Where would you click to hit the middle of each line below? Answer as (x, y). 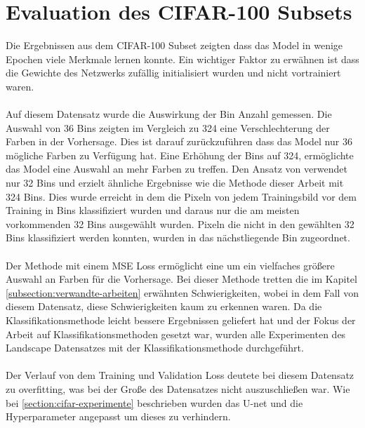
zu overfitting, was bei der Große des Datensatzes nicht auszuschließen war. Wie (178, 388)
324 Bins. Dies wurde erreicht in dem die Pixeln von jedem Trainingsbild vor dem (181, 196)
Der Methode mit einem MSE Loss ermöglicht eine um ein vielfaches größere (170, 265)
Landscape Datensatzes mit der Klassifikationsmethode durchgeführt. (155, 348)
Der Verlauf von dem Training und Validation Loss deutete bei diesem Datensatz (180, 375)
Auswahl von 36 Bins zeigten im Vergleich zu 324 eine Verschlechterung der (168, 127)
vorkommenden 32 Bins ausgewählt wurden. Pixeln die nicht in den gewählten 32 (180, 223)
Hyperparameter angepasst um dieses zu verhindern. (118, 416)
